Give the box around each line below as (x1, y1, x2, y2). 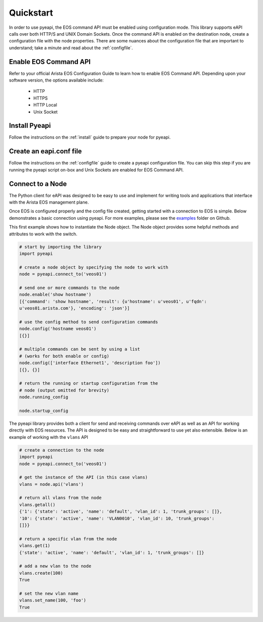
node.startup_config (19, 408, 68, 414)
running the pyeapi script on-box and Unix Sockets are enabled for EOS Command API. (9, 166, 184, 173)
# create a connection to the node (19, 447, 104, 453)
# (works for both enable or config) (19, 353, 110, 359)
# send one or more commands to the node (19, 285, 120, 290)
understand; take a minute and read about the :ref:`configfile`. (9, 44, 133, 51)
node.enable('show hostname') (19, 292, 92, 297)
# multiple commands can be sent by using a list (19, 347, 140, 352)
